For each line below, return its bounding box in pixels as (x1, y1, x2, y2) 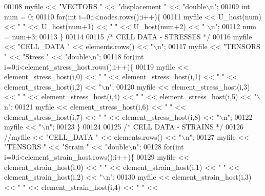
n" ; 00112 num (211, 21, 256, 32)
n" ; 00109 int (210, 1, 250, 11)
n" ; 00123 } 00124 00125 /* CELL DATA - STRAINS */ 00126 (45, 121, 244, 132)
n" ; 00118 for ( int (92, 51, 144, 61)
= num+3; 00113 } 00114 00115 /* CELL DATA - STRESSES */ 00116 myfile (4, 31, 252, 41)
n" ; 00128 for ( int (132, 141, 184, 152)
